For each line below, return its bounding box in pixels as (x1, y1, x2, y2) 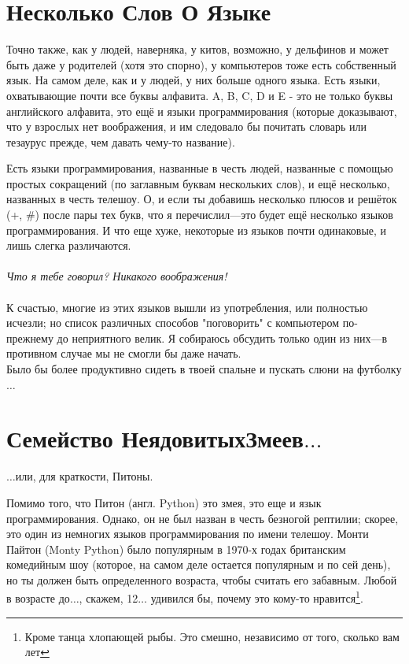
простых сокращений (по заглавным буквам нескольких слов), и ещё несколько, (6, 175, 390, 191)
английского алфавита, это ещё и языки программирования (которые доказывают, (6, 102, 397, 119)
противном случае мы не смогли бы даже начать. (6, 345, 241, 362)
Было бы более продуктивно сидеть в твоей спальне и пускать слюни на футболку (6, 361, 402, 377)
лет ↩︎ (24, 644, 50, 660)
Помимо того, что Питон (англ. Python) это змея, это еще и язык (6, 494, 322, 510)
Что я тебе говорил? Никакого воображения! (6, 268, 227, 284)
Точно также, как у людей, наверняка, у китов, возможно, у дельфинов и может (6, 41, 389, 57)
